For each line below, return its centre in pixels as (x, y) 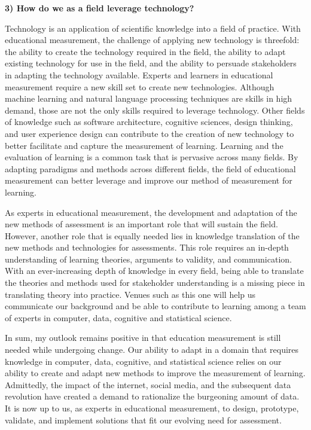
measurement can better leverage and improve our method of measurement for (149, 180)
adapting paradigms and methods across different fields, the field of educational (150, 168)
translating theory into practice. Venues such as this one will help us (130, 294)
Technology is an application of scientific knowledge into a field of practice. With (153, 28)
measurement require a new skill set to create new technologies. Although (140, 86)
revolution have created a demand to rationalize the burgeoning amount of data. (152, 396)
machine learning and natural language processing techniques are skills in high (149, 98)
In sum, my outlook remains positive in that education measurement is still (143, 338)
